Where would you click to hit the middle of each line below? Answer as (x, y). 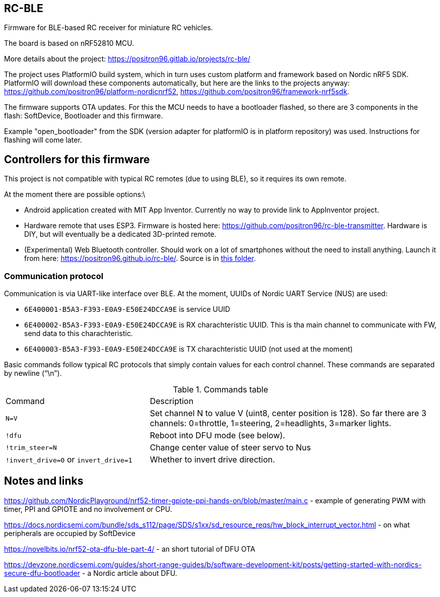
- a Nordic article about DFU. (130, 573)
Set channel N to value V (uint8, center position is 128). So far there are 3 (288, 413)
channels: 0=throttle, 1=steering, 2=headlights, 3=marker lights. (271, 423)
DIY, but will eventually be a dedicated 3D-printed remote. (120, 234)
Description (172, 401)
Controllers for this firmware (77, 159)
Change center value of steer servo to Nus (230, 448)
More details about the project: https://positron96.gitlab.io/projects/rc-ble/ (127, 59)
